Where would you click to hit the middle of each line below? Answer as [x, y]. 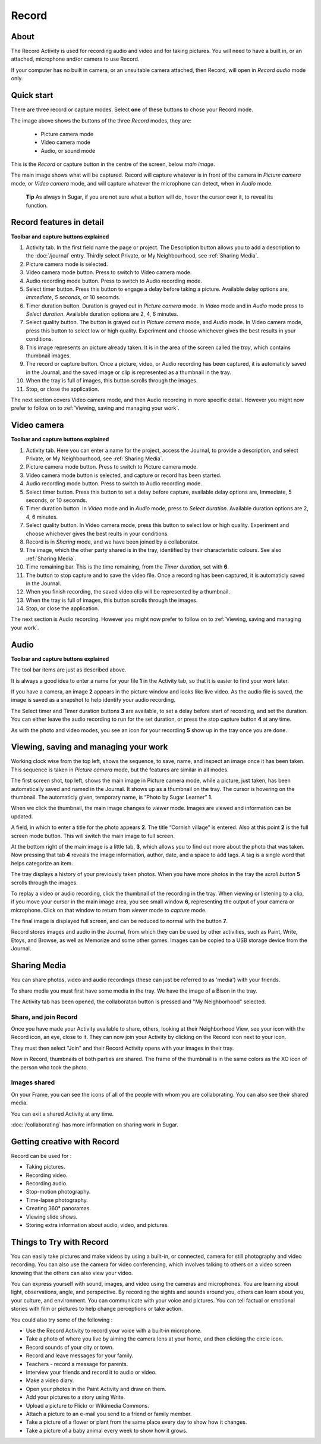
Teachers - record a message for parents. [77, 1364]
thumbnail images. [48, 356]
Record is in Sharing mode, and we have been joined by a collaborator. [112, 542]
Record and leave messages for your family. [80, 1355]
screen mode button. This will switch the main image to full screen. [93, 836]
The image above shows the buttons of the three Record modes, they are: [101, 120]
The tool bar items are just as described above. [69, 670]
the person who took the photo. [50, 1067]
